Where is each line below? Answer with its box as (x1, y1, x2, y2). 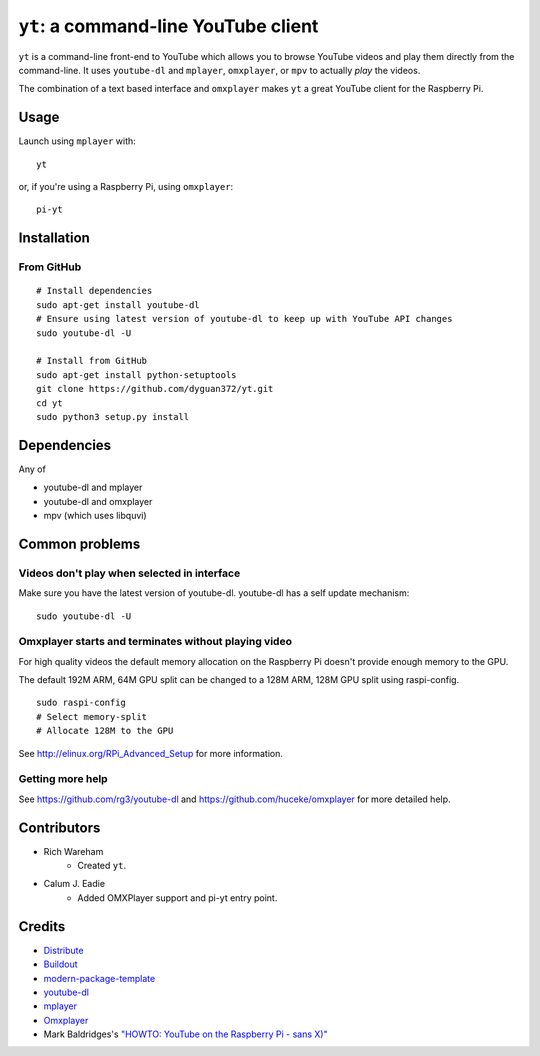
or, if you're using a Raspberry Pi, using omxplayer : (18, 181, 234, 193)
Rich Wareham (43, 845, 104, 857)
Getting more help (18, 772, 109, 786)
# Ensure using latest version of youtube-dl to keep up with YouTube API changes (36, 313, 453, 325)
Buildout (43, 958, 79, 970)
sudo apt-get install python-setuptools (36, 369, 237, 380)
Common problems (18, 535, 141, 552)
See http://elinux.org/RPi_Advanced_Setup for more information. (18, 747, 284, 759)
